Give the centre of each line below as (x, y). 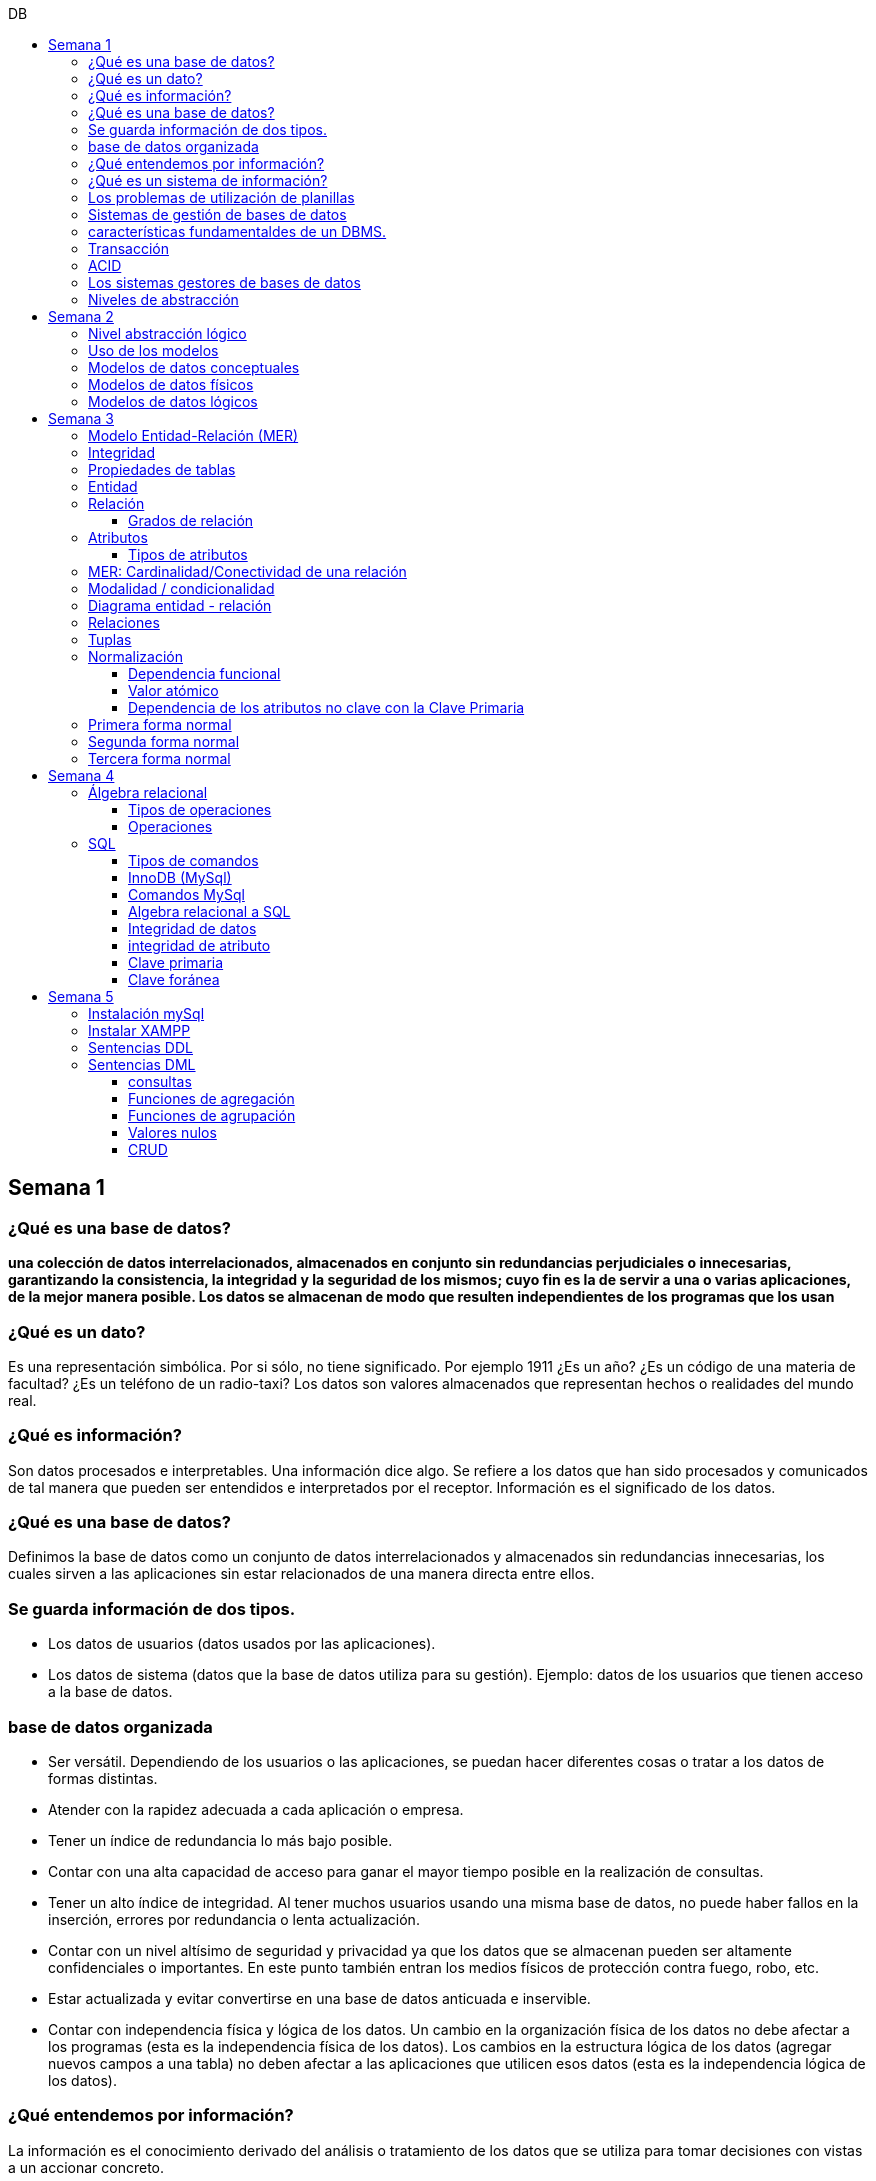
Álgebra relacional (148, 792)
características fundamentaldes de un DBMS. (237, 231)
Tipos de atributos (188, 554)
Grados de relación (191, 520)
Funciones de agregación (211, 1098)
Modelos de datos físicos (171, 384)
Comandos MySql (186, 894)
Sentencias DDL (140, 1047)
